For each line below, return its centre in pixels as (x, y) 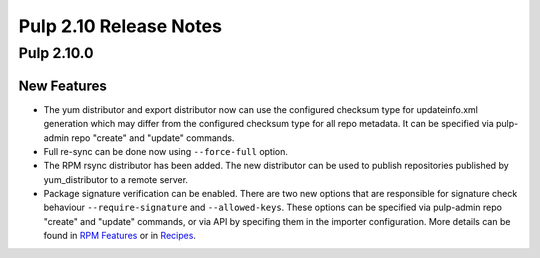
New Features (62, 85)
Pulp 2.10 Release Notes (120, 26)
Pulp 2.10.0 (56, 53)
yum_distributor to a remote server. (116, 179)
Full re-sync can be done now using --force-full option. (166, 151)
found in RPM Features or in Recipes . (120, 236)
